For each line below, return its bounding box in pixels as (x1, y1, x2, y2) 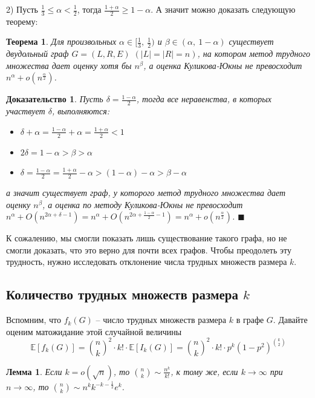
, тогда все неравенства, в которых (136, 93, 271, 105)
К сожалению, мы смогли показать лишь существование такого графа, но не (6, 232, 287, 244)
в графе (236, 313, 264, 326)
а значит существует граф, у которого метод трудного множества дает (6, 186, 286, 199)
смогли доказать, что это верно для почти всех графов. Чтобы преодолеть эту (6, 243, 291, 256)
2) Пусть (6, 3, 38, 15)
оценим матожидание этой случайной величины (6, 325, 182, 338)
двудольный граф (6, 47, 69, 60)
